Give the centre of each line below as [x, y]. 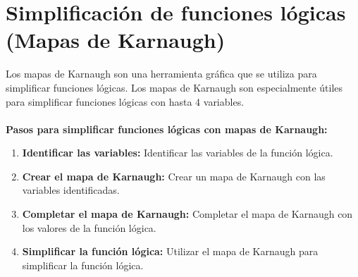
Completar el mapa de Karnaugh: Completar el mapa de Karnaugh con [187, 214]
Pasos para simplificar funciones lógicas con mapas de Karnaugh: [167, 129]
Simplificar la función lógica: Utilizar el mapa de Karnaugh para [170, 251]
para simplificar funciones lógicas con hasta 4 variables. [125, 101]
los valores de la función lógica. [89, 227]
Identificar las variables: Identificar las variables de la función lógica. [178, 153]
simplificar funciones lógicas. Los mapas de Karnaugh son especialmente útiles [174, 87]
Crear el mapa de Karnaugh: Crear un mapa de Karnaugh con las [174, 176]
